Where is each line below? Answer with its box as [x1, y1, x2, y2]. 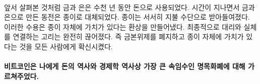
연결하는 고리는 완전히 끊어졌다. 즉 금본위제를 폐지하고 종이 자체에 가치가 [13, 31, 244, 42]
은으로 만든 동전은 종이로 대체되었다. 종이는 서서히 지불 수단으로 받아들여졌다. [4, 12, 250, 22]
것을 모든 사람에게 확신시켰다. [19, 41, 113, 51]
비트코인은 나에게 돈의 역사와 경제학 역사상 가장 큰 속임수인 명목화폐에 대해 [4, 61, 245, 71]
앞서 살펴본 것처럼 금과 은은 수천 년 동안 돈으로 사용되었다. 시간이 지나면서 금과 [4, 2, 255, 12]
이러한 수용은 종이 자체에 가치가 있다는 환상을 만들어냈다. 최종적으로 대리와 [4, 21, 241, 32]
